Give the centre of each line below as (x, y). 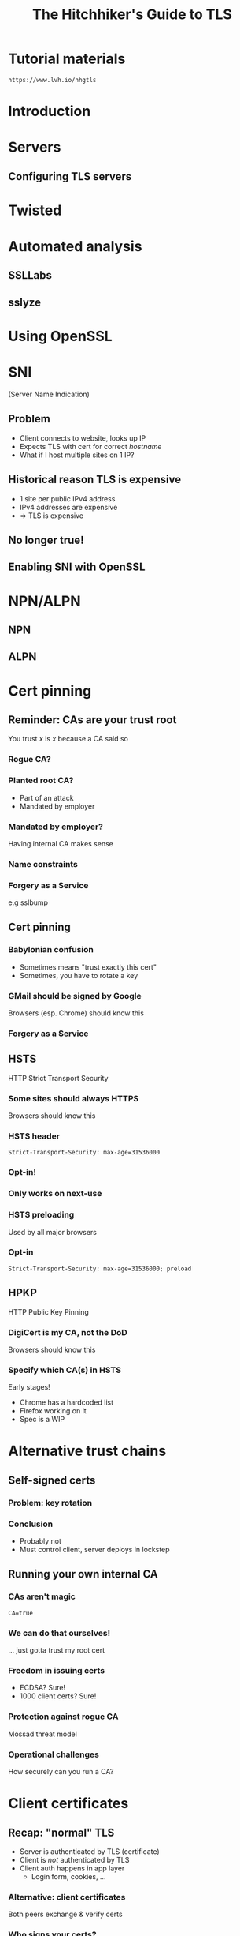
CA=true (21, 1613)
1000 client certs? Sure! (58, 1696)
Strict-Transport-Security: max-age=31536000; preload (100, 1269)
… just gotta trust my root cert (57, 1650)
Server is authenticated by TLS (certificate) (89, 1851)
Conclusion (31, 1524)
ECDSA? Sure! (42, 1688)
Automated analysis (75, 247)
